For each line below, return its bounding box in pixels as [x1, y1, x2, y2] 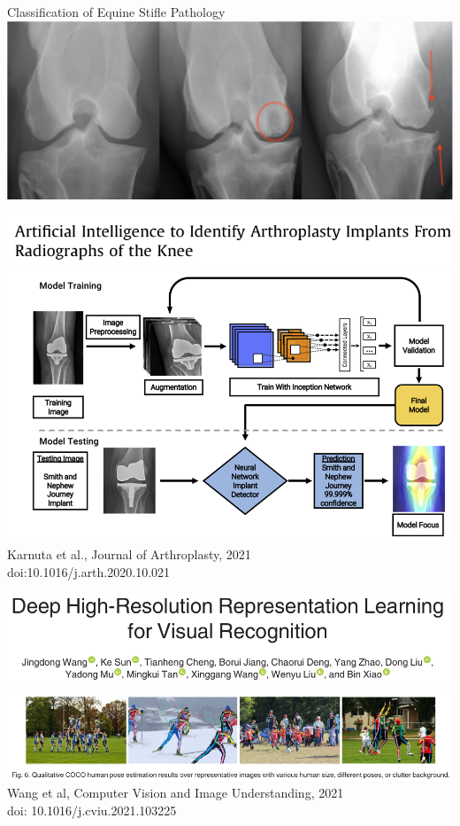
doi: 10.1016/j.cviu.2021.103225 [7, 801, 177, 820]
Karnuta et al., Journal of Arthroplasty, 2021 [7, 544, 251, 563]
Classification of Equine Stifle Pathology [7, 3, 226, 20]
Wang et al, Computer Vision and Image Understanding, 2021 [7, 783, 344, 802]
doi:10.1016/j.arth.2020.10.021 [7, 562, 171, 581]
